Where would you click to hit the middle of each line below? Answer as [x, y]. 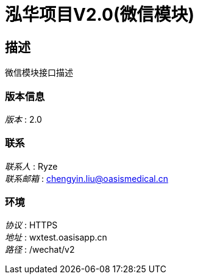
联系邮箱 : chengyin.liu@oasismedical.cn [87, 178]
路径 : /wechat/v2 [40, 250]
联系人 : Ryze [31, 166]
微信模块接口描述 [39, 73]
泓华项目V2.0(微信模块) [100, 15]
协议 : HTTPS [31, 225]
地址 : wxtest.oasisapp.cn [56, 237]
